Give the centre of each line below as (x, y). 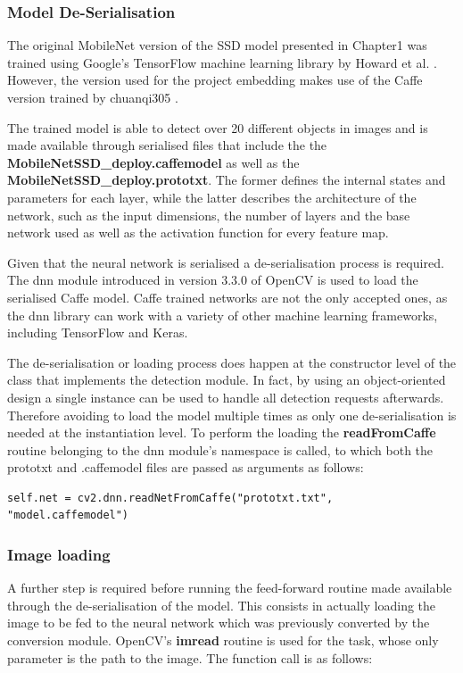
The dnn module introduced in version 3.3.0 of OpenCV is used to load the (213, 280)
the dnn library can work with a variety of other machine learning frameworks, (223, 315)
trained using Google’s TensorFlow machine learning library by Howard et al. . (222, 62)
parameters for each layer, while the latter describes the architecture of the (212, 197)
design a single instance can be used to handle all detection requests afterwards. (226, 397)
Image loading (59, 554)
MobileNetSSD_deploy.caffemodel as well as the (153, 162)
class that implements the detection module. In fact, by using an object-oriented (227, 380)
